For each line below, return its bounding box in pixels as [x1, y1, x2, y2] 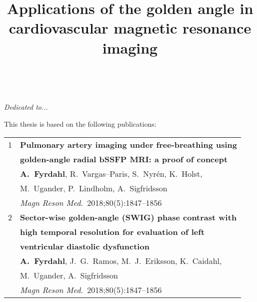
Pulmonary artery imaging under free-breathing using [20, 138, 237, 150]
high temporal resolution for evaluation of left [20, 225, 205, 237]
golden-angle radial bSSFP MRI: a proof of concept [20, 153, 228, 165]
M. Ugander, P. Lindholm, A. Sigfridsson [20, 182, 167, 194]
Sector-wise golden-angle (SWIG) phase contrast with [20, 211, 237, 223]
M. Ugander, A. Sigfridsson [20, 269, 118, 281]
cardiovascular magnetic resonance [8, 18, 251, 38]
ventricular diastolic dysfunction [20, 240, 149, 252]
